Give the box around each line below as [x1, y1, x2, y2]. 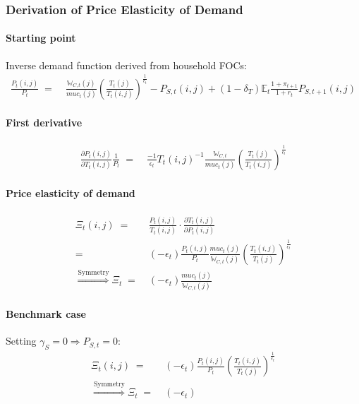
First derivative [6, 115, 83, 130]
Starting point [6, 30, 76, 45]
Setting [6, 333, 37, 348]
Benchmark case [6, 306, 86, 321]
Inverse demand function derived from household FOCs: [6, 57, 248, 72]
